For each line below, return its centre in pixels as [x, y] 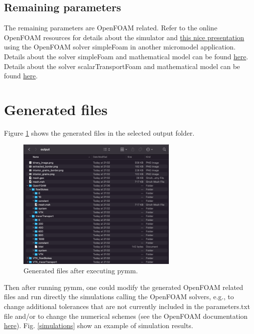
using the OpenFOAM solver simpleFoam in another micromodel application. [120, 47]
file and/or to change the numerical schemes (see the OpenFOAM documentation [126, 316]
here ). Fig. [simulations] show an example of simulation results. [99, 325]
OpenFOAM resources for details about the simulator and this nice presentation [124, 37]
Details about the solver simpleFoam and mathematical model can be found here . [126, 56]
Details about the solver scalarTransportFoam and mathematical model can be [122, 66]
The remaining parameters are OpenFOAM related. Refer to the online [111, 28]
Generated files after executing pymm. [81, 271]
